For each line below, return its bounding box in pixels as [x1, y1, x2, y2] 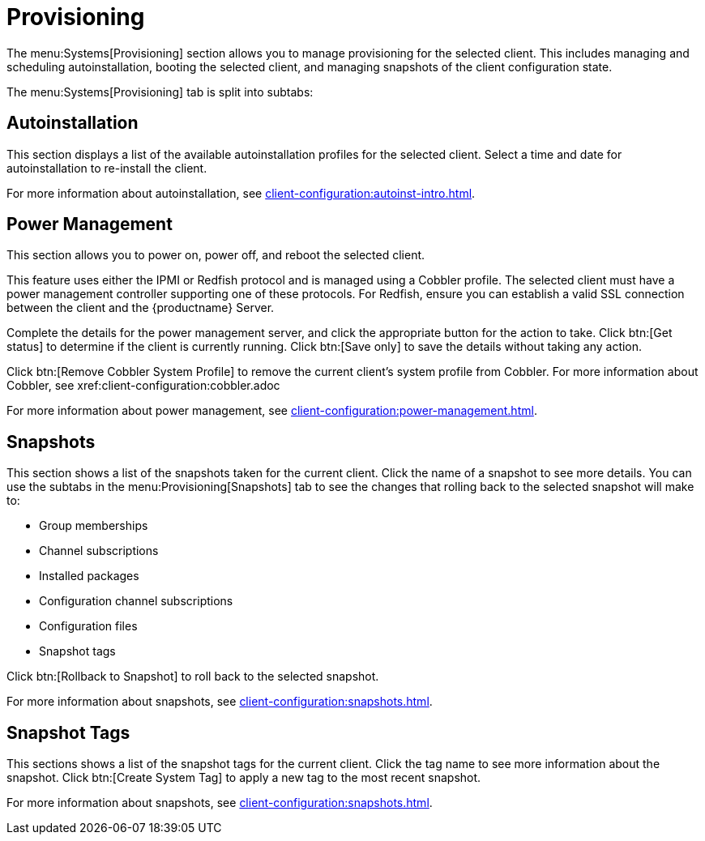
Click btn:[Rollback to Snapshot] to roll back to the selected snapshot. [6, 669, 379, 684]
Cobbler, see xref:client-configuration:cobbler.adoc [6, 378, 280, 393]
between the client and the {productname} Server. [6, 301, 275, 315]
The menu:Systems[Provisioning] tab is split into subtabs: [6, 84, 314, 99]
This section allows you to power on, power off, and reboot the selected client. [6, 248, 425, 263]
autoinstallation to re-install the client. [6, 160, 207, 175]
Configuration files [39, 619, 138, 634]
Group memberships [39, 519, 148, 533]
